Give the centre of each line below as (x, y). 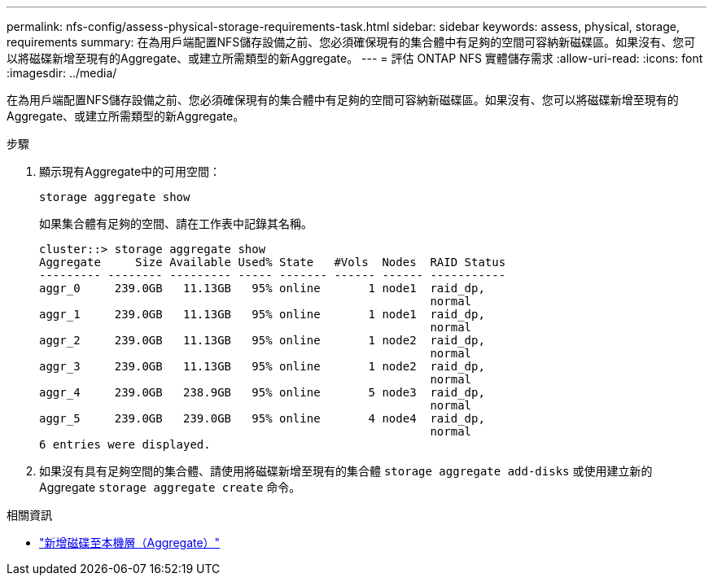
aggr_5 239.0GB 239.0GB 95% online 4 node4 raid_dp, (262, 418)
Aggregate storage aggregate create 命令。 (170, 487)
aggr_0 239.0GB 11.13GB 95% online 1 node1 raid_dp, (262, 288)
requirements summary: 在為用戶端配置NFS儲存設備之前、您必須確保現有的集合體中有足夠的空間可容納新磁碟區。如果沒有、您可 (351, 42)
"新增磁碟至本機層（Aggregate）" (130, 543)
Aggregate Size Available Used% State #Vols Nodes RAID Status (273, 262)
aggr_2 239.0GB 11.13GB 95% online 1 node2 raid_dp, (262, 340)
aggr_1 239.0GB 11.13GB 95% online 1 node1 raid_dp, (262, 314)
